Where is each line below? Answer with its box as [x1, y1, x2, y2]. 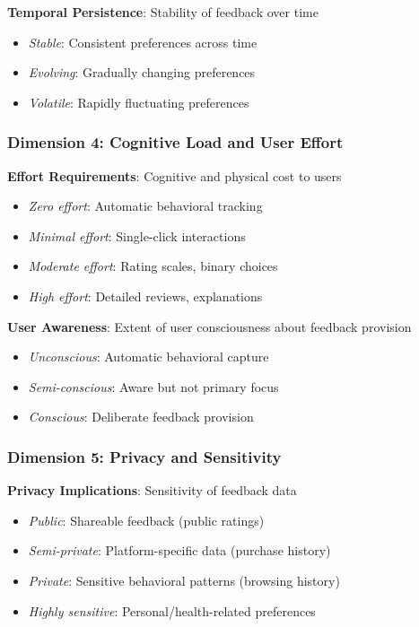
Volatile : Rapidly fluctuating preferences [28, 92, 249, 111]
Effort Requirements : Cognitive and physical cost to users [7, 166, 342, 185]
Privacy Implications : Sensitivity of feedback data [7, 481, 297, 500]
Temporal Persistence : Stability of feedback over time [7, 3, 319, 21]
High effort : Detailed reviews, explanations [28, 286, 263, 305]
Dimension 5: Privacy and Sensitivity [7, 445, 282, 467]
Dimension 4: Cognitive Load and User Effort [7, 131, 344, 153]
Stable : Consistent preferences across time [28, 32, 258, 51]
